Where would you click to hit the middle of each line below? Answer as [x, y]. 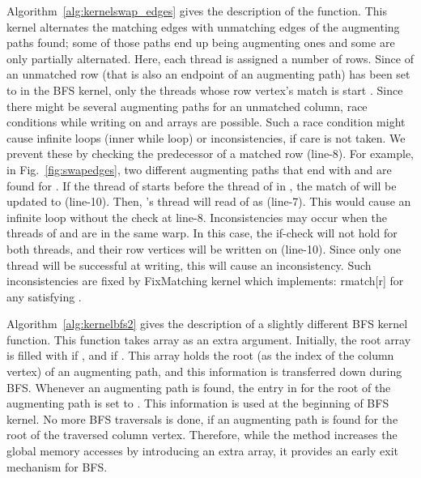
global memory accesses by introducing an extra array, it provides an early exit [202, 451]
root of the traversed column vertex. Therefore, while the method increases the [202, 435]
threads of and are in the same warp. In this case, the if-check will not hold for [202, 233]
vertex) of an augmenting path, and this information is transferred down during [204, 371]
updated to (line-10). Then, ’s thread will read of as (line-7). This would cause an [209, 201]
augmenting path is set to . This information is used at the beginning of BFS [198, 403]
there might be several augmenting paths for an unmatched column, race [187, 106]
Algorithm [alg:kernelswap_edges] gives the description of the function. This [197, 11]
